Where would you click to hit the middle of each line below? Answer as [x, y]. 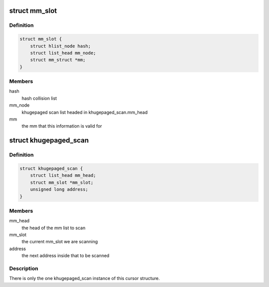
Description [24, 268]
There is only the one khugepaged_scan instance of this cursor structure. [85, 279]
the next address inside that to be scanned [66, 256]
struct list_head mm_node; [63, 53]
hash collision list [39, 98]
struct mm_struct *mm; [58, 60]
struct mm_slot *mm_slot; [62, 182]
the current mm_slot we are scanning [60, 242]
